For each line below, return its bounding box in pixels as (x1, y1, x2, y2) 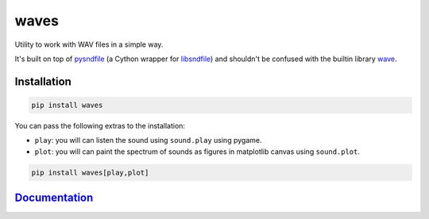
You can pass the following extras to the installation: (14, 121, 186, 130)
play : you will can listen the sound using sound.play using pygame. (34, 136, 262, 145)
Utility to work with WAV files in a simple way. (14, 40, 164, 49)
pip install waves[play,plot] (31, 167, 149, 177)
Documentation (14, 191, 94, 205)
